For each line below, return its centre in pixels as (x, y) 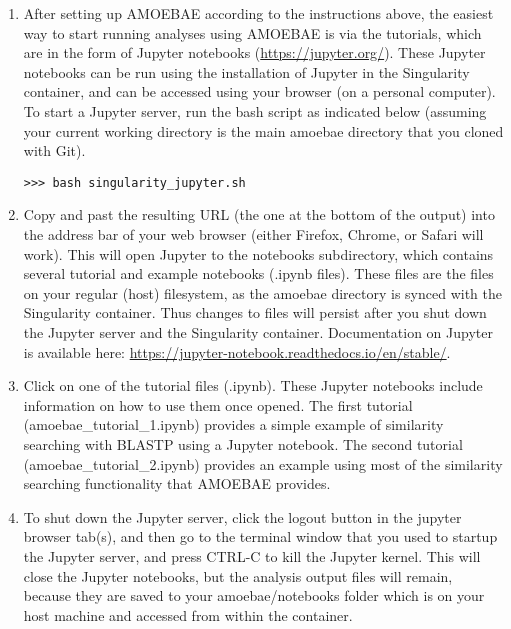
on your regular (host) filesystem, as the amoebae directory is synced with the (262, 292)
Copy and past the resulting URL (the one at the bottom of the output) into (259, 214)
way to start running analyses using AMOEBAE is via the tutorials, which (252, 32)
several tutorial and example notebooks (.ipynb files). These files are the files (258, 273)
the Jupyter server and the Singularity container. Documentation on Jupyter (258, 331)
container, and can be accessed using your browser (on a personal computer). (259, 91)
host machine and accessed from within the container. (188, 614)
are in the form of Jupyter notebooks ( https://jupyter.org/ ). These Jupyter (254, 52)
